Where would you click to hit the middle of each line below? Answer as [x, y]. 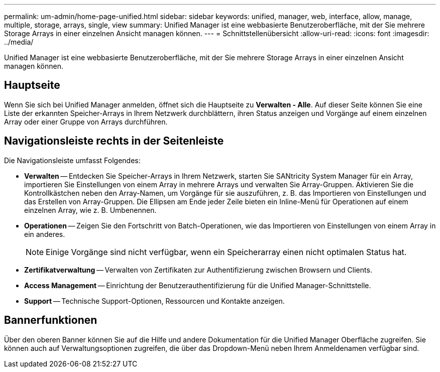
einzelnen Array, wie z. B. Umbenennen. [90, 210]
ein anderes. [45, 234]
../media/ [19, 42]
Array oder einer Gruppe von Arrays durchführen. [86, 121]
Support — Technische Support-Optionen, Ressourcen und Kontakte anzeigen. [154, 301]
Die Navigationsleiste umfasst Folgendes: [72, 160]
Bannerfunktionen [51, 320]
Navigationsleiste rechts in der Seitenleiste [114, 141]
